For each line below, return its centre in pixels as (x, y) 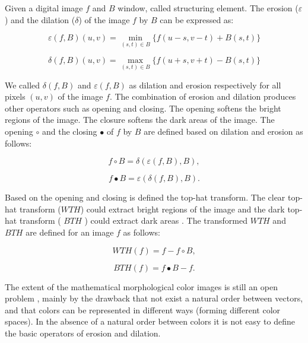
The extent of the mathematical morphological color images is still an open (141, 286)
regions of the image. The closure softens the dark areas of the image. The (140, 120)
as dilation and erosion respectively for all (205, 85)
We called (23, 85)
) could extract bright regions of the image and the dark (182, 209)
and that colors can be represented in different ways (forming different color (143, 309)
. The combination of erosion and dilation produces (203, 96)
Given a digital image (44, 8)
